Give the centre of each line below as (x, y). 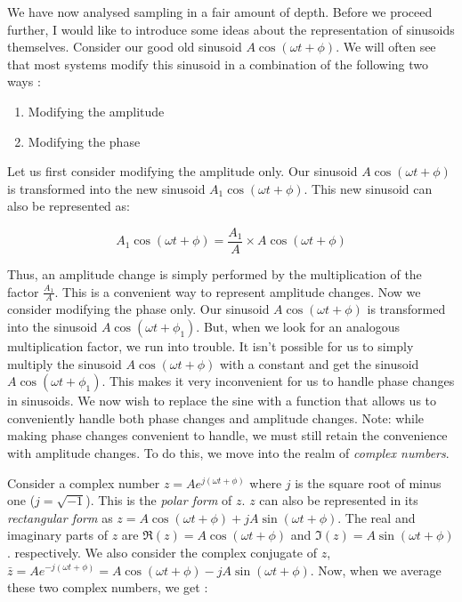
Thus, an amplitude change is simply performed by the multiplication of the (215, 274)
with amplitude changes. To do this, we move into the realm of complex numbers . (228, 452)
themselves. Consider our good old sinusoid (125, 47)
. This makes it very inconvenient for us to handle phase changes (278, 381)
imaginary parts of (57, 535)
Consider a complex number (84, 482)
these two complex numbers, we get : (108, 587)
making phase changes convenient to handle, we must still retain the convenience (227, 435)
